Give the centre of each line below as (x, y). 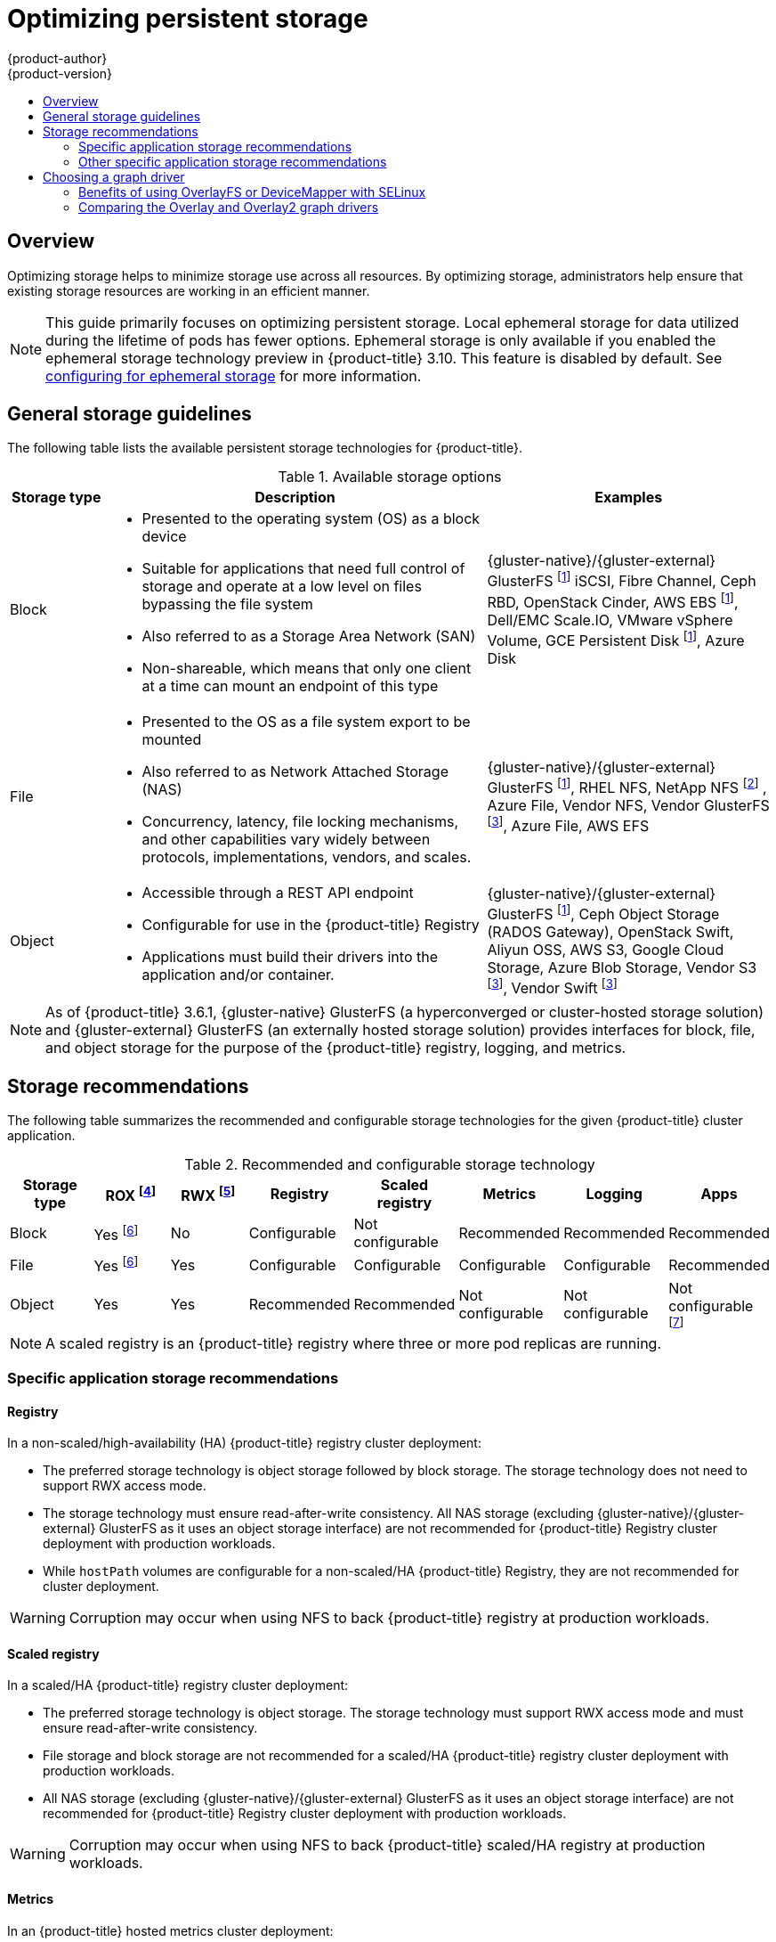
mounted (172, 740)
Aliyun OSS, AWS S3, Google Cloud (606, 950)
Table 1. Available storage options (390, 477)
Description (295, 498)
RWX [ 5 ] (208, 1194)
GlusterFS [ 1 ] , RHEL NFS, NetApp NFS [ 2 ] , (627, 787)
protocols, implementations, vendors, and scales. (307, 857)
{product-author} (57, 58)
